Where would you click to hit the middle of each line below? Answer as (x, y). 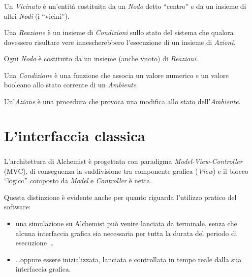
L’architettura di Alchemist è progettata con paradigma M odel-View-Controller (123, 161)
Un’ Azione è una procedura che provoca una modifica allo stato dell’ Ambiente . (122, 101)
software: (17, 207)
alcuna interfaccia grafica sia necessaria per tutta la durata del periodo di (126, 233)
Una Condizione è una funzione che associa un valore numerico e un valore (116, 75)
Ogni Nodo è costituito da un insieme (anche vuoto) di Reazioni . (101, 59)
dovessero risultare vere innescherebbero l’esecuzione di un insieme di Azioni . (120, 42)
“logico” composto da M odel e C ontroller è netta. (78, 180)
